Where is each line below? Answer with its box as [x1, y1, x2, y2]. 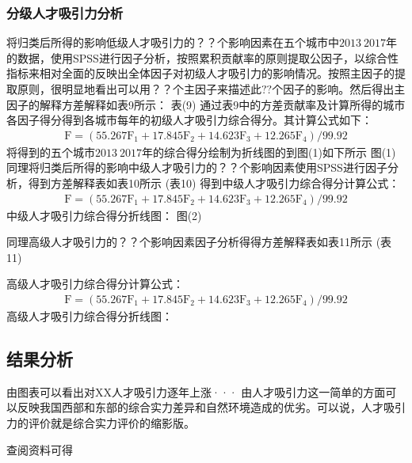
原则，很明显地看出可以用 [17, 81, 151, 97]
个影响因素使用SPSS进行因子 [239, 159, 387, 176]
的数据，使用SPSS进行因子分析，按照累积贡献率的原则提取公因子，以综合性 [6, 49, 399, 66]
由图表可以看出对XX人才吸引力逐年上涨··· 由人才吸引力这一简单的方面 [6, 383, 386, 400]
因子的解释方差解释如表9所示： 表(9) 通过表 [6, 96, 234, 112]
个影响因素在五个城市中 [217, 34, 339, 51]
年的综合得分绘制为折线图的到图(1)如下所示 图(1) [142, 143, 396, 160]
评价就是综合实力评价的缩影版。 [28, 415, 195, 431]
